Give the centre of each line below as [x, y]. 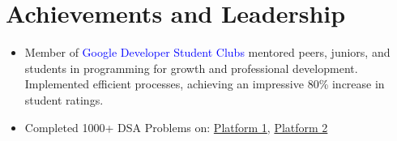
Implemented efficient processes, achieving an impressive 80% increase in [205, 84]
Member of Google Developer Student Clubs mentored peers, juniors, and [207, 52]
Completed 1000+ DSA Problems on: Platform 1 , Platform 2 [176, 127]
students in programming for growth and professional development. [191, 68]
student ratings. [64, 99]
